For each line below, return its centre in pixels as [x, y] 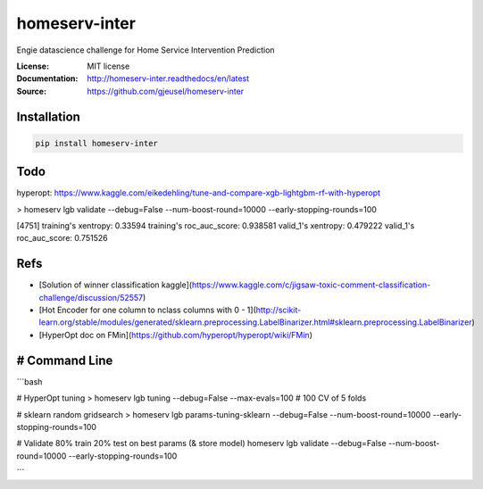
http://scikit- [279, 310]
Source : [32, 91]
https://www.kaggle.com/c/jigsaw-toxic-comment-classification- [311, 285]
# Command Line [65, 360]
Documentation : [47, 79]
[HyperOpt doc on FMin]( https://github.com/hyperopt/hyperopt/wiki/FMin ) [175, 335]
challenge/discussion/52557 [91, 297]
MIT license [108, 66]
